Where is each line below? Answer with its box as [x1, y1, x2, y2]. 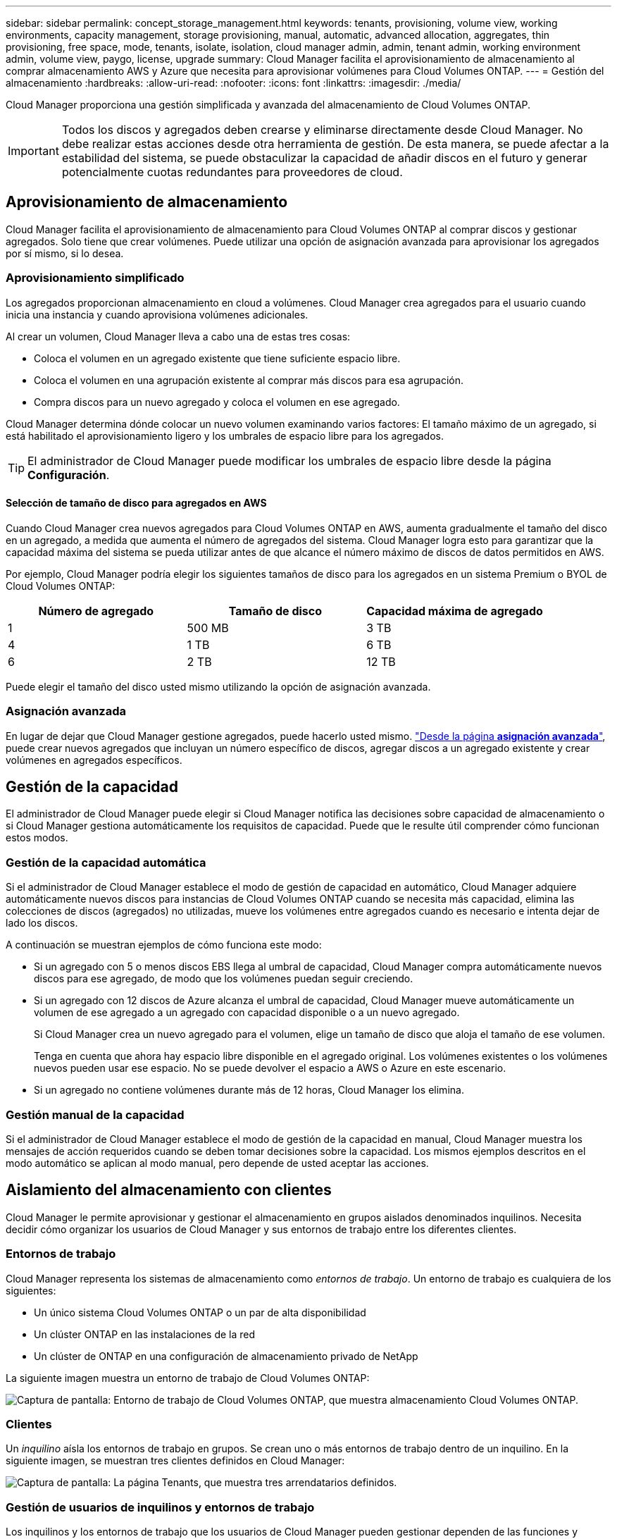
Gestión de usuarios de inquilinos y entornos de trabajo [6, 1500, 315, 1514]
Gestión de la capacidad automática [6, 855, 206, 870]
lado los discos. [6, 917, 78, 929]
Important [8, 144, 59, 158]
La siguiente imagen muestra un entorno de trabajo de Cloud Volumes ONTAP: [6, 1371, 370, 1384]
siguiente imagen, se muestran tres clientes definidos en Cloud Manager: [6, 1454, 345, 1467]
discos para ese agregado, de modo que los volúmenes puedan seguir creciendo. [34, 972, 413, 985]
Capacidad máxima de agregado [366, 603, 543, 618]
